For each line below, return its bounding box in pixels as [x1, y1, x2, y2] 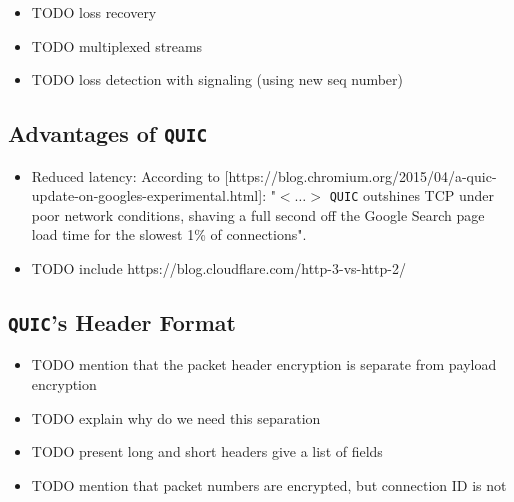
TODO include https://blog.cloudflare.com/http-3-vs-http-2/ [31, 258, 406, 278]
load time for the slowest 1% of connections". [31, 224, 307, 245]
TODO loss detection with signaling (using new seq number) [31, 69, 404, 90]
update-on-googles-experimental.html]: [31, 185, 267, 206]
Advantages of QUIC [8, 118, 208, 149]
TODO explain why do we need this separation [31, 407, 321, 428]
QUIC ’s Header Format [8, 306, 236, 337]
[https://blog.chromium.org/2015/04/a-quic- [224, 165, 497, 186]
